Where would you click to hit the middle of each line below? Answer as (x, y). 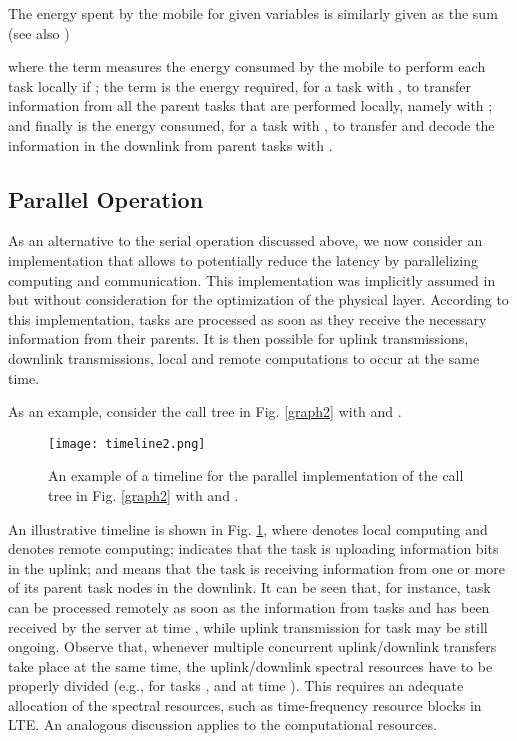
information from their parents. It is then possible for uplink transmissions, (238, 338)
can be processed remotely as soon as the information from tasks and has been (249, 606)
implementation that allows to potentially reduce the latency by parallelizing (243, 259)
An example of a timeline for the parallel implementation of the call (256, 475)
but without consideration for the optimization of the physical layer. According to (258, 299)
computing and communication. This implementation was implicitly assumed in (252, 279)
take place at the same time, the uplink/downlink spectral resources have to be (250, 665)
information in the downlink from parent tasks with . (170, 144)
